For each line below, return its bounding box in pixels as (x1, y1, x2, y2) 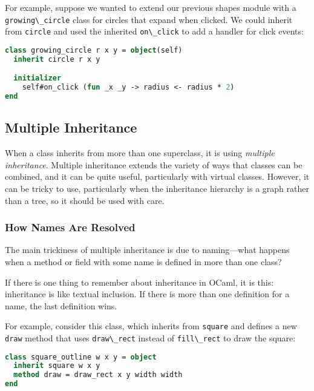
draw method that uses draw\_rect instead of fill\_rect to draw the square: (5, 331, 296, 344)
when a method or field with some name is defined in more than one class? (5, 255, 282, 268)
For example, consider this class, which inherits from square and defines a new (5, 320, 297, 332)
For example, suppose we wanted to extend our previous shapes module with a (5, 1, 296, 13)
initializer (13, 74, 62, 83)
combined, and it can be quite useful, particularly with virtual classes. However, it (5, 170, 310, 183)
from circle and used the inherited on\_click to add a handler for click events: (5, 25, 304, 38)
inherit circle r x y (13, 54, 100, 64)
